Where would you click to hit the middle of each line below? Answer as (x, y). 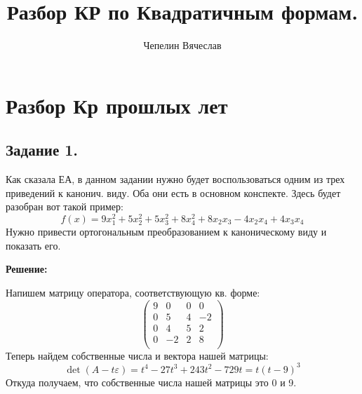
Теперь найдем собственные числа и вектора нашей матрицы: (137, 355)
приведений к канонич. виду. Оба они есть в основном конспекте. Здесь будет (173, 192)
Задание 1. (42, 150)
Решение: (27, 269)
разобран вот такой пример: (65, 206)
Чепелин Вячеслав (182, 45)
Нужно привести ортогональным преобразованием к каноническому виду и (166, 232)
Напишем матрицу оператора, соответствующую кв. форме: (133, 292)
